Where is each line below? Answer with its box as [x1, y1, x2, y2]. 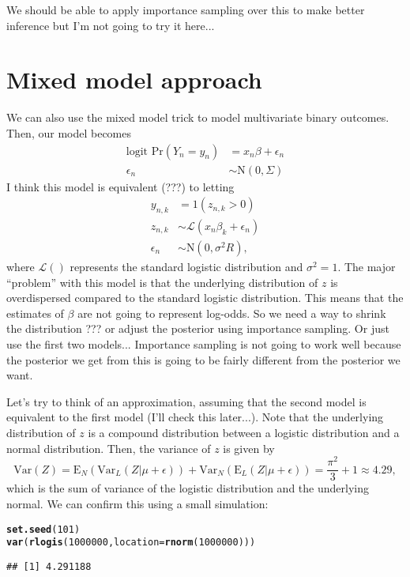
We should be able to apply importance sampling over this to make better [6, 2, 365, 17]
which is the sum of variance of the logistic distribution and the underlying [6, 480, 369, 496]
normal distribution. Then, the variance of [6, 439, 211, 456]
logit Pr [126, 145, 164, 157]
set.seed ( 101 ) [6, 523, 81, 535]
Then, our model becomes [6, 124, 131, 141]
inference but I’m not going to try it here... [6, 17, 215, 33]
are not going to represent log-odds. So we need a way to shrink [77, 304, 386, 321]
